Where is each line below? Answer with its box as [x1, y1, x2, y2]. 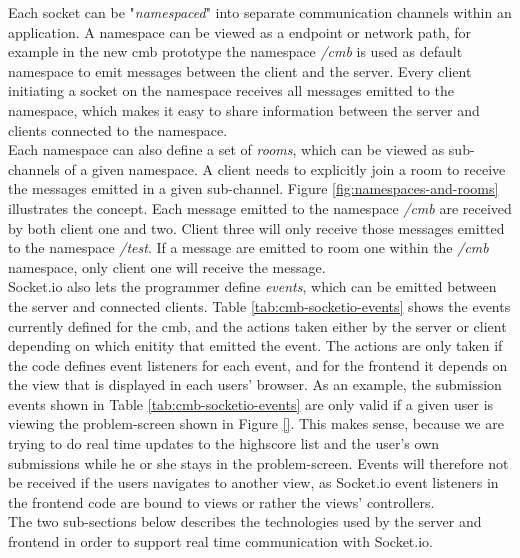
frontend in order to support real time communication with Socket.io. [8, 531, 433, 552]
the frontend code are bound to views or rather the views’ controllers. [8, 491, 435, 512]
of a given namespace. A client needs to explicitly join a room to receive [64, 158, 506, 179]
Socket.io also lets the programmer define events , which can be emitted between [8, 276, 497, 297]
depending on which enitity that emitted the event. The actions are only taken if [8, 335, 503, 356]
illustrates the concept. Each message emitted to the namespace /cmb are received [8, 197, 512, 218]
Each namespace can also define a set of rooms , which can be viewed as [8, 139, 445, 160]
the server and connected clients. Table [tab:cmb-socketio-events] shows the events [8, 295, 511, 316]
